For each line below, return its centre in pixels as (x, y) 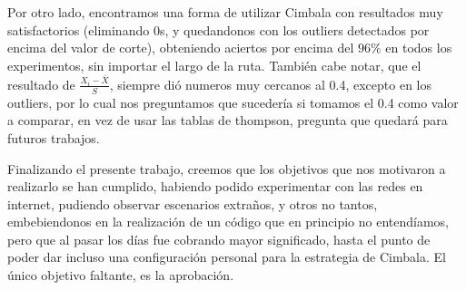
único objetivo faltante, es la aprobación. (121, 275)
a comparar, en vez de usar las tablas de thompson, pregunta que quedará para (228, 120)
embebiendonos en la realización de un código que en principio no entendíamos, (228, 222)
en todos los (419, 48)
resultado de (41, 84)
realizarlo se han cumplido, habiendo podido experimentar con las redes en (215, 186)
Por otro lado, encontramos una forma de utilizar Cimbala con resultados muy (225, 12)
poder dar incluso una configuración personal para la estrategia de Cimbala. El (227, 257)
